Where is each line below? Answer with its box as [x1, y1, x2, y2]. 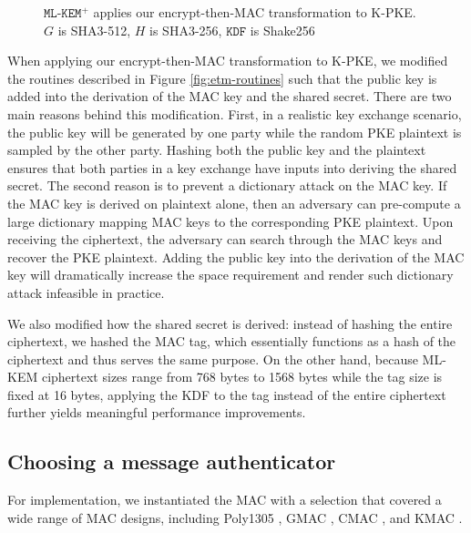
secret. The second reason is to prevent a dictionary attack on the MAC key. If [7, 176, 447, 195]
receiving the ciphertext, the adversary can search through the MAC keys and [7, 230, 443, 249]
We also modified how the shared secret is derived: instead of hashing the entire [7, 313, 453, 333]
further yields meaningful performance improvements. [7, 403, 306, 422]
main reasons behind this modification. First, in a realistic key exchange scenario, [7, 104, 462, 123]
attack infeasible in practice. [7, 282, 165, 302]
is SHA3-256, [149, 20, 222, 39]
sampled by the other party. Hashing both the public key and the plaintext [7, 140, 426, 159]
